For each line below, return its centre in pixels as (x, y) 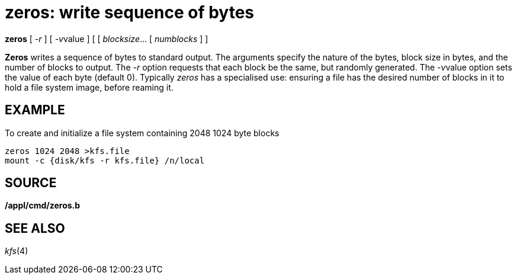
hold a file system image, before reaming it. (89, 87)
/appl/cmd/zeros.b (43, 206)
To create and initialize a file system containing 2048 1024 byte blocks (142, 133)
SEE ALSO (35, 228)
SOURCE (31, 183)
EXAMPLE (35, 110)
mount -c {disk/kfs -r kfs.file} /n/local (105, 160)
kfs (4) (17, 251)
